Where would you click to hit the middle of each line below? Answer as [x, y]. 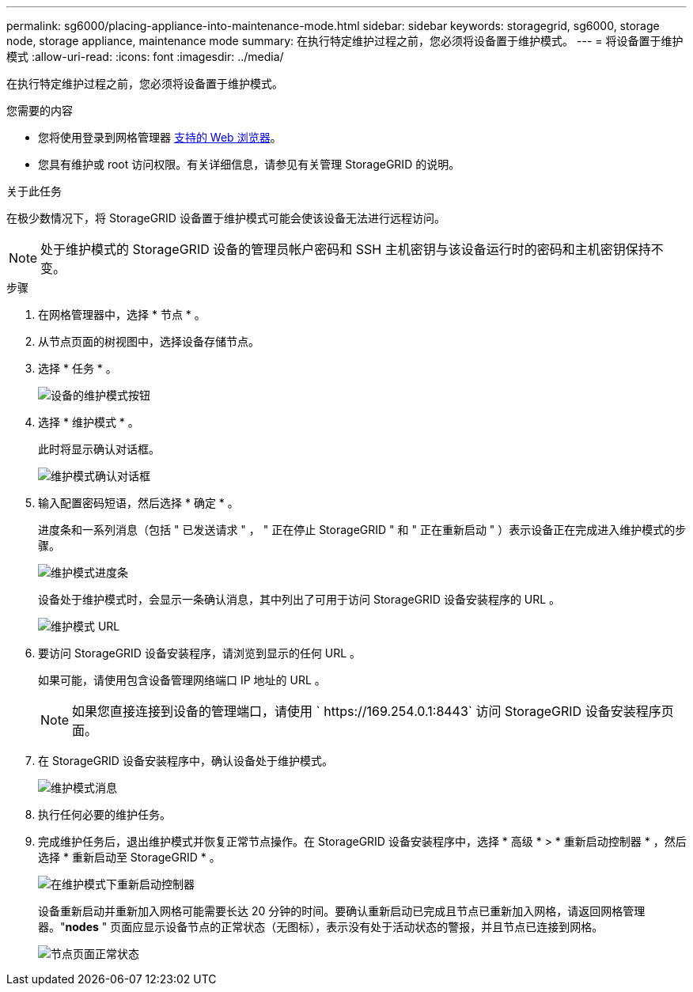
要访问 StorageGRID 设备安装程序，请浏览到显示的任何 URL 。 [200, 653]
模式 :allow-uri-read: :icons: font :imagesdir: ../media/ [145, 57]
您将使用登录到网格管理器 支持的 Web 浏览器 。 [160, 137]
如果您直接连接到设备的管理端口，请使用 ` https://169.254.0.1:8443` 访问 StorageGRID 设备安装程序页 [373, 711]
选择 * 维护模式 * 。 [89, 422]
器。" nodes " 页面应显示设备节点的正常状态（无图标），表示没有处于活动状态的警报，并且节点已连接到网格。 [321, 927]
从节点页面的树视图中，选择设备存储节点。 [149, 341]
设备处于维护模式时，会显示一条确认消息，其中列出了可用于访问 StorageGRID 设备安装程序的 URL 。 [299, 599]
